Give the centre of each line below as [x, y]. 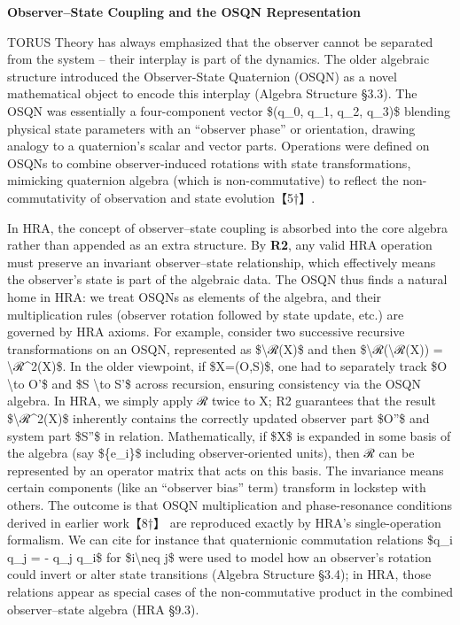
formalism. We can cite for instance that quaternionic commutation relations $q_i [230, 540]
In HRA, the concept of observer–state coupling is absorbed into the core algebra [227, 227]
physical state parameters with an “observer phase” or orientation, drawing [211, 128]
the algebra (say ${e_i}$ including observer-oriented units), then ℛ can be [211, 453]
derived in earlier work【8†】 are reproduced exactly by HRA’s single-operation [224, 522]
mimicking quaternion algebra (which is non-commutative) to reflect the [203, 180]
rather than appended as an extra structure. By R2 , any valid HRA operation [220, 245]
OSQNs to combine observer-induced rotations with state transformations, [209, 162]
